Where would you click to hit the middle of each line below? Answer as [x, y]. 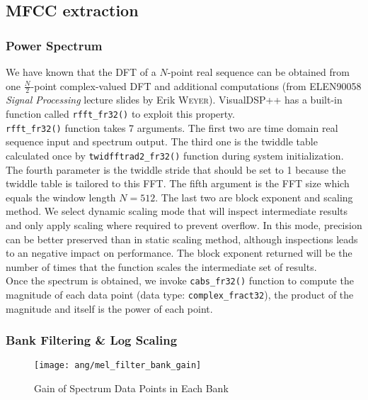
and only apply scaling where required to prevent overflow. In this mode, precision [184, 224]
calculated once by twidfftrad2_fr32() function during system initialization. [175, 155]
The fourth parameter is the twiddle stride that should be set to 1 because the [176, 169]
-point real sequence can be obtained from [258, 72]
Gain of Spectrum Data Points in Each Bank [131, 388]
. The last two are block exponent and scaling [254, 197]
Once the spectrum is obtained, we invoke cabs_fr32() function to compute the [180, 280]
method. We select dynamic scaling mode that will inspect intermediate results [177, 211]
